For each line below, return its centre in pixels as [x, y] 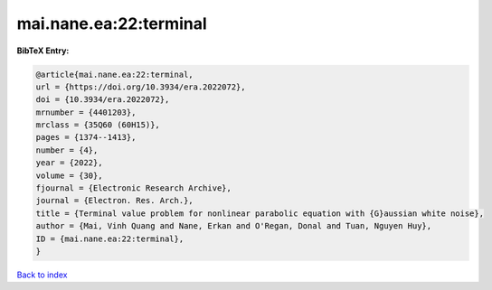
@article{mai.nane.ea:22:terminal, [114, 74]
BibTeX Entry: [43, 51]
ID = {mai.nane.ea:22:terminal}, [110, 239]
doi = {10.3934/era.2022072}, [103, 100]
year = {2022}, [69, 163]
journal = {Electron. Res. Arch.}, [114, 201]
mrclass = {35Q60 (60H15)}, [98, 125]
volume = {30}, [69, 175]
